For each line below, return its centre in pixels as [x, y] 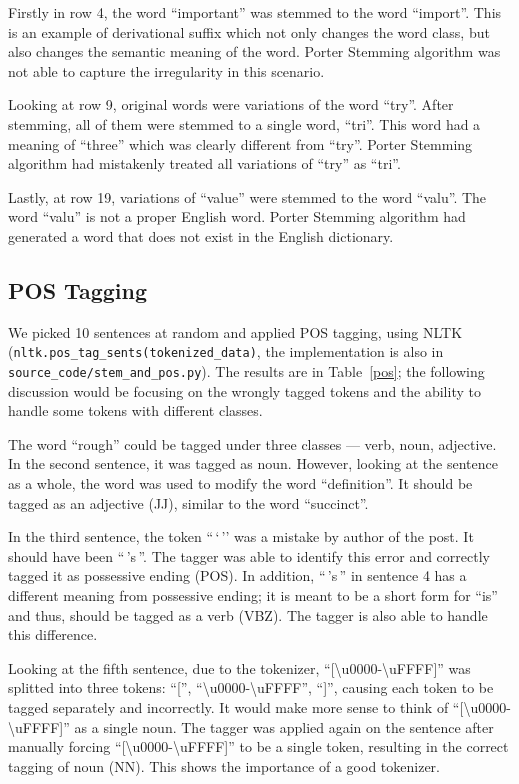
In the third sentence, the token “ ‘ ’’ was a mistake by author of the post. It [241, 536]
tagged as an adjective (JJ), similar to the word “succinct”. [188, 502]
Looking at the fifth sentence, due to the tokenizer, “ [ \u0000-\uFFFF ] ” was [239, 667]
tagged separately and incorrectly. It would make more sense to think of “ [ [236, 706]
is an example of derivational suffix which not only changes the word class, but [249, 31]
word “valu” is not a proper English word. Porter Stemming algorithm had [237, 216]
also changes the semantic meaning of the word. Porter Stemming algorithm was [254, 51]
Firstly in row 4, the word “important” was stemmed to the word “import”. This [255, 12]
